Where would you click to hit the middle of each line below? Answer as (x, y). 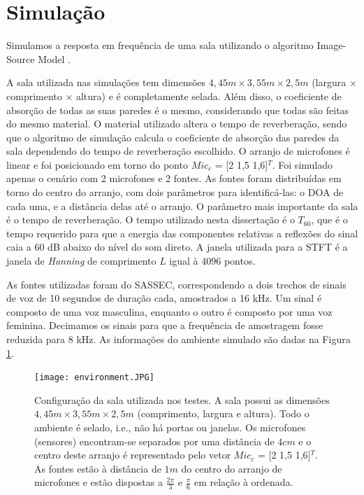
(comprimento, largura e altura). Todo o (223, 413)
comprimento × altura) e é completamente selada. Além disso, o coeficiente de (174, 96)
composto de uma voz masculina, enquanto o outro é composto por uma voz (169, 311)
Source (21, 58)
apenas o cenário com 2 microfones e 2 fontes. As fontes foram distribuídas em (174, 178)
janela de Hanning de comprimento (81, 261)
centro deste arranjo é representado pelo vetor (133, 455)
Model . (54, 58)
